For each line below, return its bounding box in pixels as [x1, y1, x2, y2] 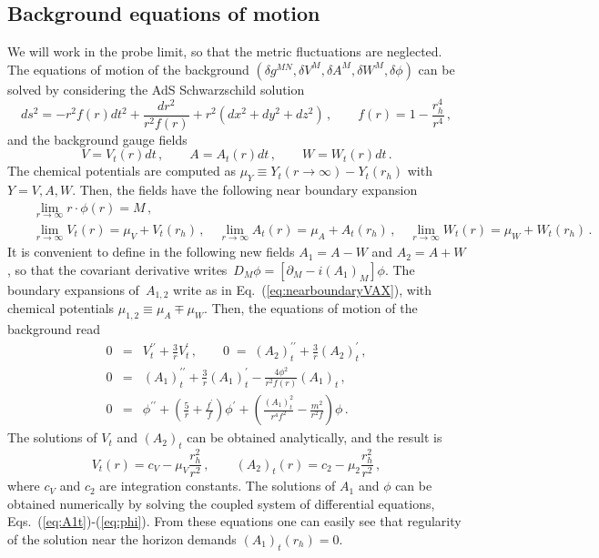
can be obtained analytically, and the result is [187, 428, 442, 447]
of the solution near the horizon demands [7, 530, 237, 548]
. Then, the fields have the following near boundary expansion [72, 180, 418, 199]
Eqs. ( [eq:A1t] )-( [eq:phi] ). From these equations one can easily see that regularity [7, 512, 462, 531]
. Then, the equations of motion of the [204, 299, 418, 318]
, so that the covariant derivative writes [7, 259, 228, 279]
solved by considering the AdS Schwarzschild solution [7, 79, 305, 98]
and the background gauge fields [7, 129, 188, 148]
